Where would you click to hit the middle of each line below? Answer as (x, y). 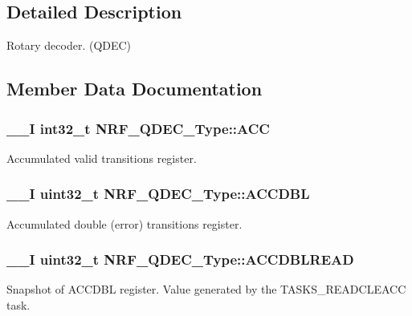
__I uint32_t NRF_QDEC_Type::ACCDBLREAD (180, 259)
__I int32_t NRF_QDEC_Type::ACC (138, 128)
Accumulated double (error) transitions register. (124, 223)
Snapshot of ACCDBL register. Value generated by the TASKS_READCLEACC (206, 289)
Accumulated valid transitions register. (102, 158)
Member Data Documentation (135, 89)
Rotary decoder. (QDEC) (69, 45)
